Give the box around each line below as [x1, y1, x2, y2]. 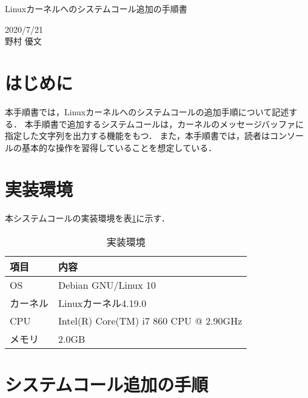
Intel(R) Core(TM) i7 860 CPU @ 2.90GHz [58, 314, 243, 328]
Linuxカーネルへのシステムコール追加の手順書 [5, 2, 187, 15]
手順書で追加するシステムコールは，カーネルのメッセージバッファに [33, 117, 304, 130]
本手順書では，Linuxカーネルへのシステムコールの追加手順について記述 [5, 105, 289, 118]
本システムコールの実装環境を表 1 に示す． [5, 212, 170, 224]
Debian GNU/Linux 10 [58, 278, 156, 292]
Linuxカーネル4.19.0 [58, 296, 147, 310]
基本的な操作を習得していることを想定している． [21, 141, 217, 153]
